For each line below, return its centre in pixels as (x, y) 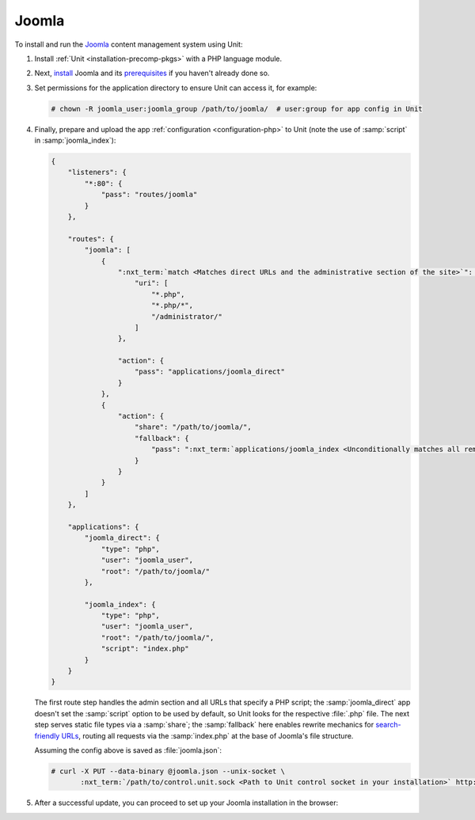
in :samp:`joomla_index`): (75, 140)
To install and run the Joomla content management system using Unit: (129, 44)
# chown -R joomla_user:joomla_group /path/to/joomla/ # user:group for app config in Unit (237, 108)
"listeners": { (97, 173)
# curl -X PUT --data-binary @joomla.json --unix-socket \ (168, 771)
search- (388, 725)
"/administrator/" (187, 316)
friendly (47, 735)
